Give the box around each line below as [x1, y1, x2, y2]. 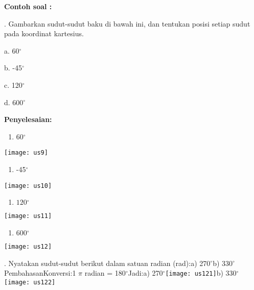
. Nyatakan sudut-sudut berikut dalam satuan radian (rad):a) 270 [4, 257, 211, 268]
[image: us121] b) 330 [165, 268, 237, 278]
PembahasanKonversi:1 [4, 268, 76, 278]
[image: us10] [4, 182, 52, 189]
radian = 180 [84, 268, 126, 278]
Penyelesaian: [4, 114, 52, 125]
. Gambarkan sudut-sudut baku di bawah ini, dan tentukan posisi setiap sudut [4, 18, 250, 29]
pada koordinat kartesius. [4, 28, 84, 39]
